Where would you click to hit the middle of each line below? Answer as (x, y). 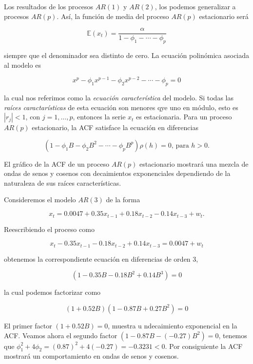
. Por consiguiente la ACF (204, 346)
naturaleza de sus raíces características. (63, 183)
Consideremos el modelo (40, 199)
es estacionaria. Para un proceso (184, 117)
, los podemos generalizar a (195, 6)
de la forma (123, 199)
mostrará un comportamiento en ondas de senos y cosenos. (91, 356)
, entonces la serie (99, 117)
